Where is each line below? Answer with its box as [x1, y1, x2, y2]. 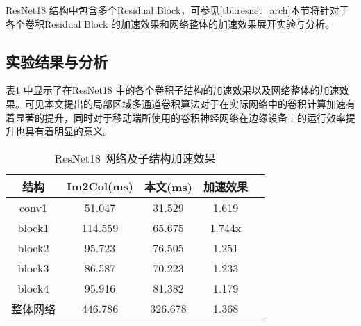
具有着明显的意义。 [24, 124, 112, 138]
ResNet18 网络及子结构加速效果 [54, 149, 216, 166]
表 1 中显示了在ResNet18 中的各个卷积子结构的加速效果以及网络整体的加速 [6, 83, 339, 97]
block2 [17, 239, 49, 256]
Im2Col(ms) [67, 178, 134, 195]
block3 [17, 259, 49, 276]
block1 [17, 219, 49, 236]
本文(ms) [144, 178, 192, 195]
